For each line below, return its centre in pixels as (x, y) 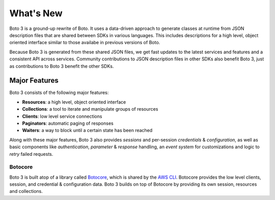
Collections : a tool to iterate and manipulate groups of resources (90, 109)
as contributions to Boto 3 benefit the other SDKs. (62, 66)
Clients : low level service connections (62, 116)
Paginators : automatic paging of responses (68, 123)
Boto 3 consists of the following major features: (59, 93)
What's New (36, 13)
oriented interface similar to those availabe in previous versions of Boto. (85, 43)
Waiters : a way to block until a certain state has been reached (87, 130)
